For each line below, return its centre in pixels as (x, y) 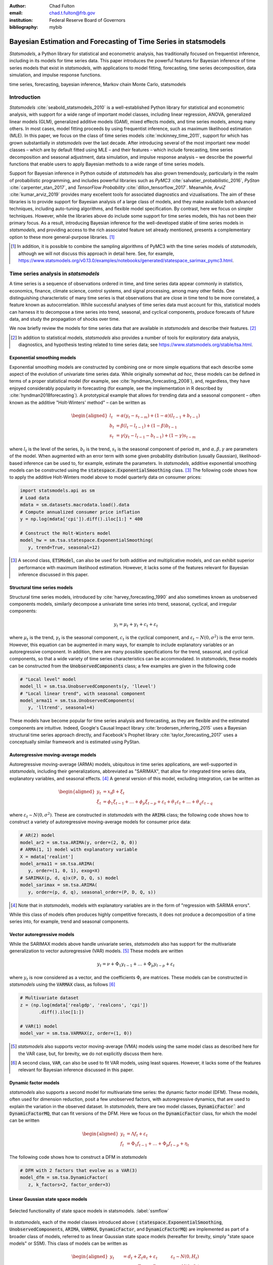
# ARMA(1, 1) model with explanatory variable (79, 850)
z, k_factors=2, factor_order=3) (70, 1185)
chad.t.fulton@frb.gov (72, 13)
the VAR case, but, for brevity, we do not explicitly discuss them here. (91, 1053)
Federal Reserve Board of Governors (87, 20)
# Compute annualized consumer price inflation (80, 512)
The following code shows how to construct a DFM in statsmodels (78, 1157)
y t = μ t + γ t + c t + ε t (136, 625)
